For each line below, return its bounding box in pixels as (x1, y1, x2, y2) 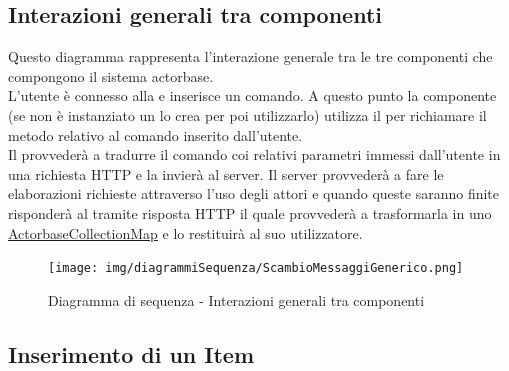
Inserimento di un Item (8, 338, 255, 369)
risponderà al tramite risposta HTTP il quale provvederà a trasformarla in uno (8, 202, 492, 223)
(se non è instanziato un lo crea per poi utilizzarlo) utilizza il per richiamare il (8, 104, 487, 125)
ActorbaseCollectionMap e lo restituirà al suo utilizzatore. (8, 222, 363, 243)
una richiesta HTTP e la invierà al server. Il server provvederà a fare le (8, 163, 444, 184)
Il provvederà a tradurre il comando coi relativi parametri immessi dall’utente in (8, 144, 501, 165)
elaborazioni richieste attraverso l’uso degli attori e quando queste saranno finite (8, 183, 500, 204)
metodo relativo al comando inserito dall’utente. (8, 124, 303, 145)
